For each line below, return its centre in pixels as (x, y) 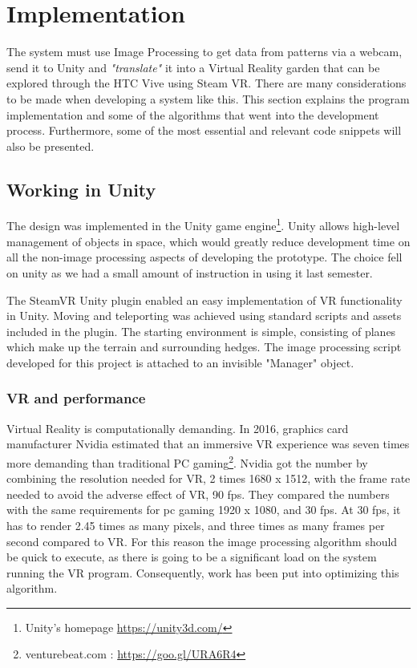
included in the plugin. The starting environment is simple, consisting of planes (201, 331)
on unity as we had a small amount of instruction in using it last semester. (190, 272)
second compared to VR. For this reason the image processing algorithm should (202, 541)
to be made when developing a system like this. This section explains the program (208, 98)
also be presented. (51, 146)
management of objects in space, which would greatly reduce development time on (208, 241)
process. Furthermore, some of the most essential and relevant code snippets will (204, 130)
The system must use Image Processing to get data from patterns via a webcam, (204, 52)
